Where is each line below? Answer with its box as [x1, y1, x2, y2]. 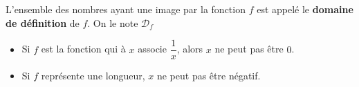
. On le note [87, 15, 138, 30]
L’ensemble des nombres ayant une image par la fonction [6, 2, 246, 16]
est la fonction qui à [41, 41, 126, 56]
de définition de [6, 15, 80, 30]
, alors [176, 41, 203, 56]
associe [138, 41, 167, 56]
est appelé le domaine [257, 2, 353, 16]
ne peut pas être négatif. [156, 68, 261, 83]
